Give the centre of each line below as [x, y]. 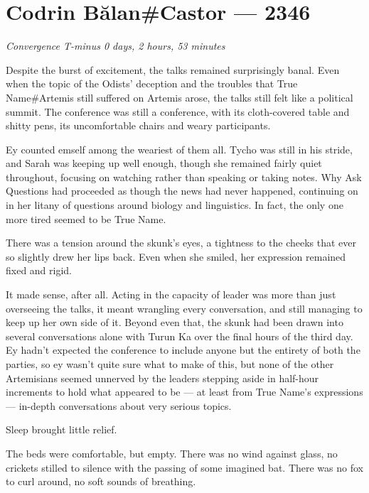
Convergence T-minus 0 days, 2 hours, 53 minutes [116, 46]
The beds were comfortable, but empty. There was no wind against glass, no [172, 453]
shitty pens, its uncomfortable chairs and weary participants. [138, 125]
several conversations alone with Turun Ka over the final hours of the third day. [180, 336]
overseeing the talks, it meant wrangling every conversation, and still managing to [184, 308]
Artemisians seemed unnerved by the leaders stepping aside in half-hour [162, 378]
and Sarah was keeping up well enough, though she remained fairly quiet [164, 163]
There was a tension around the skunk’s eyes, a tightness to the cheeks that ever [181, 243]
